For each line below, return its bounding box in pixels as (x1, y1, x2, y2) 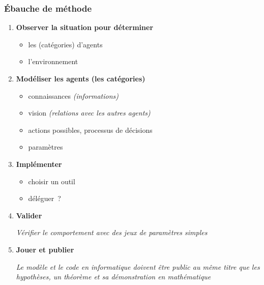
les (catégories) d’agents (28, 39, 103, 49)
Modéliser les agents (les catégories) (16, 73, 145, 83)
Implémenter (16, 158, 62, 169)
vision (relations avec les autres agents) (28, 107, 151, 118)
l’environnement (28, 56, 78, 67)
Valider (16, 210, 42, 220)
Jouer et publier (16, 244, 74, 254)
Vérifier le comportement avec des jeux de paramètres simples (16, 227, 208, 238)
